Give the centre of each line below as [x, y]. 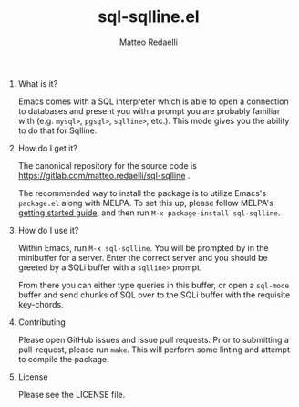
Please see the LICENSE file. [72, 394]
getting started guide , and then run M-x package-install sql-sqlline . [149, 213]
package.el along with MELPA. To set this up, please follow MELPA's [145, 203]
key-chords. [41, 304]
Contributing [41, 322]
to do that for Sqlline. [57, 130]
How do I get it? [47, 148]
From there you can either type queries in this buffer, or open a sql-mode [154, 285]
